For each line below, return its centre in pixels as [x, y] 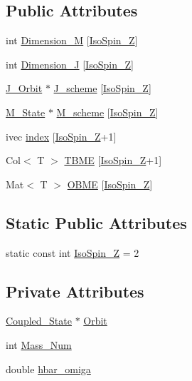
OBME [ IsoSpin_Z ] [110, 184]
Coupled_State [39, 321]
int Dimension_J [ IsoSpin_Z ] [70, 64]
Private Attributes [75, 291]
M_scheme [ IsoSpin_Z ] [107, 112]
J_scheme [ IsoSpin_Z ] [102, 88]
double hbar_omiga [48, 369]
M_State [26, 112]
